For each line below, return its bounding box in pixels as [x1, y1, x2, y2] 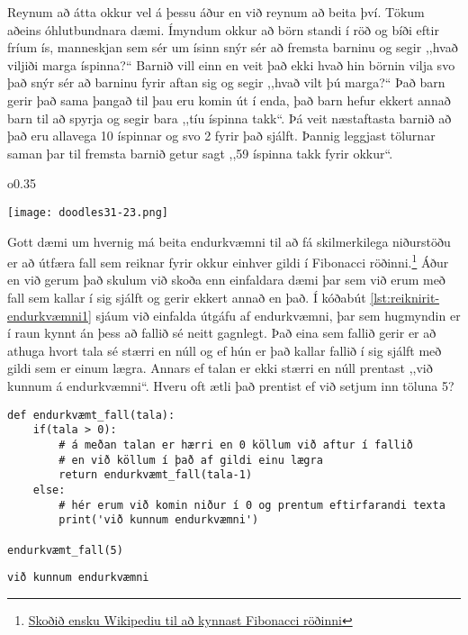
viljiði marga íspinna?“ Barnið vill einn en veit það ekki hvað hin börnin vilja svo [7, 55, 455, 74]
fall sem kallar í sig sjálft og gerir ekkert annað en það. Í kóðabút [7, 288, 366, 307]
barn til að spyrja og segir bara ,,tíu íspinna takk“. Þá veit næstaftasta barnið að [7, 108, 452, 127]
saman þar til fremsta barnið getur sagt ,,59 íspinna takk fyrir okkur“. [7, 143, 393, 162]
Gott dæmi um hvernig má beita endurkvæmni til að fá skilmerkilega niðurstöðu [7, 231, 451, 250]
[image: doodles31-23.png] [7, 205, 168, 219]
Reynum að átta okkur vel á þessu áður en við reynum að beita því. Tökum [7, 3, 425, 21]
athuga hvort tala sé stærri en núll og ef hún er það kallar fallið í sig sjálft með [7, 340, 442, 359]
